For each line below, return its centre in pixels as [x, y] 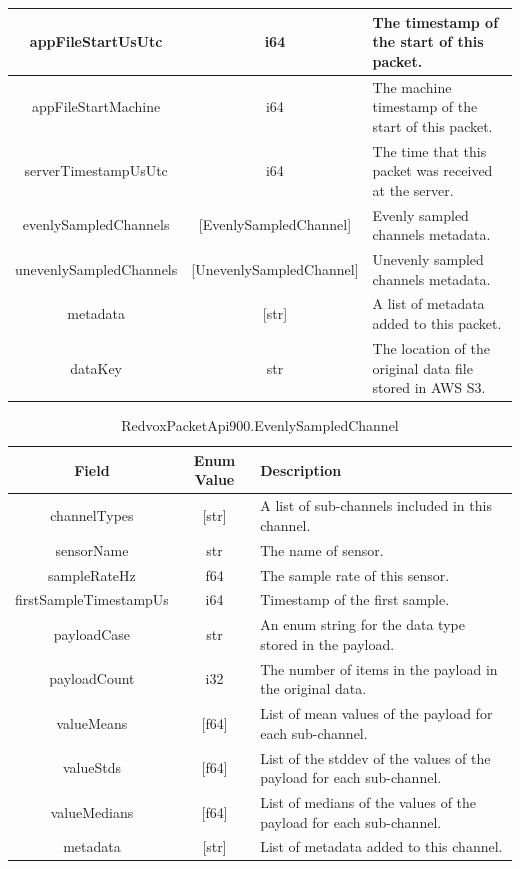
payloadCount [92, 678]
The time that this [429, 150]
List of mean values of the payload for [376, 713]
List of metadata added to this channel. [381, 846]
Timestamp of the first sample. [355, 599]
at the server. [413, 189]
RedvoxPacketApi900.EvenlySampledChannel [260, 425]
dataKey [96, 367]
